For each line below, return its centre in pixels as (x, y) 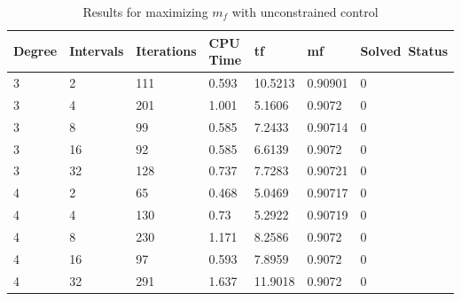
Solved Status (404, 51)
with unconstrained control (305, 12)
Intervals (97, 51)
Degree (35, 51)
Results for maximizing (145, 12)
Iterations (166, 51)
